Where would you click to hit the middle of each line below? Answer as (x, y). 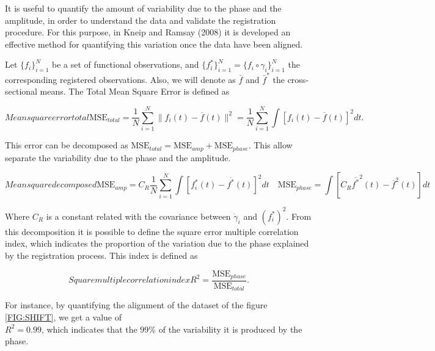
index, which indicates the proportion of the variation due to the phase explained (157, 243)
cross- (298, 79)
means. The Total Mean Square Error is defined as (135, 91)
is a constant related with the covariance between (138, 216)
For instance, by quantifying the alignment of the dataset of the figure (136, 305)
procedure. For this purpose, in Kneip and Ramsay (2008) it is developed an (148, 32)
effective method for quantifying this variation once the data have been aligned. (154, 44)
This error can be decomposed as (67, 145)
